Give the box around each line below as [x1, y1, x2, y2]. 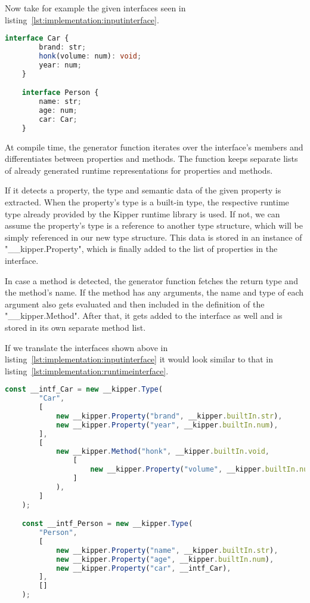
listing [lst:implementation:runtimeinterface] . [5, 364, 169, 377]
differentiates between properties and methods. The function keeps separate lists [5, 152, 298, 165]
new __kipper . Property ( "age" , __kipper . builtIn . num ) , [55, 555, 274, 564]
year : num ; [39, 60, 82, 69]
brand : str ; [39, 43, 86, 52]
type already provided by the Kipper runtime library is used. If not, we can [5, 207, 280, 220]
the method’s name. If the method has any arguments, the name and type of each [5, 286, 304, 299]
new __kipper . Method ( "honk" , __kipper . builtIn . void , [55, 447, 269, 456]
